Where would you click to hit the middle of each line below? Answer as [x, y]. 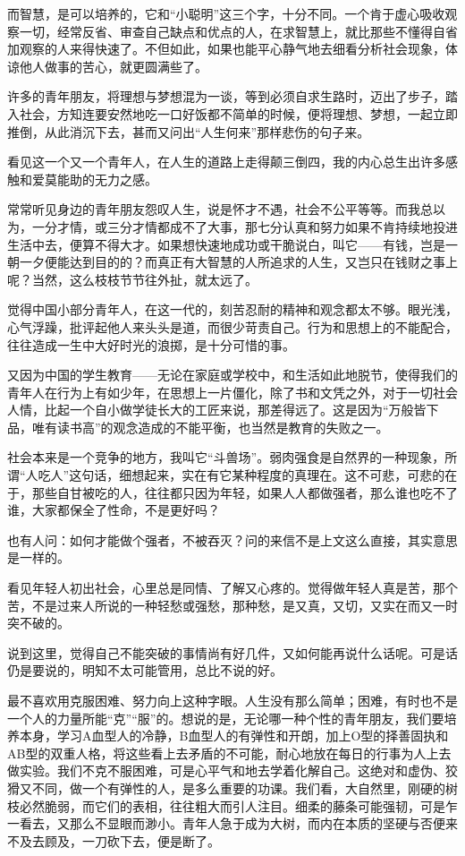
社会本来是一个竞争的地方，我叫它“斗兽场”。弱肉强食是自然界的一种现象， [226, 457]
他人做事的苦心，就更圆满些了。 [113, 66]
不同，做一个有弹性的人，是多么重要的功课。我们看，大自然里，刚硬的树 [245, 788]
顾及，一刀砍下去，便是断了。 [132, 840]
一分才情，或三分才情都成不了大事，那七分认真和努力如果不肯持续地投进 [245, 226]
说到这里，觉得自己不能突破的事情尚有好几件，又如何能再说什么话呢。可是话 [232, 652]
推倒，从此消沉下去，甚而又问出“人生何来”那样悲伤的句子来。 [189, 131]
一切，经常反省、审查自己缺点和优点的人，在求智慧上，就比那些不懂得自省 [238, 31]
